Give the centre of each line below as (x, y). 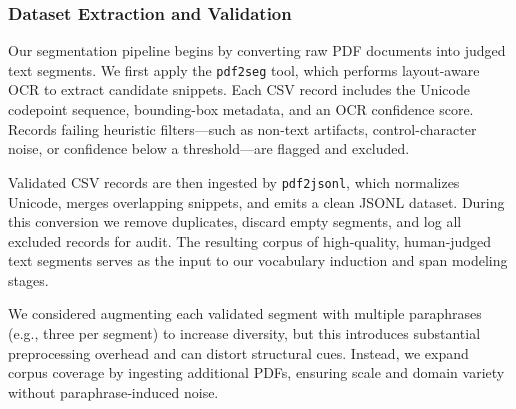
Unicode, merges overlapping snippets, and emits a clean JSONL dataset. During (256, 201)
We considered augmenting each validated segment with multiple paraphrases (245, 313)
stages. (28, 279)
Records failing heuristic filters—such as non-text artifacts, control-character (242, 128)
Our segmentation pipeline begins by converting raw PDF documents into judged (257, 50)
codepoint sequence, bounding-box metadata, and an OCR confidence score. (241, 109)
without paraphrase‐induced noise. (113, 391)
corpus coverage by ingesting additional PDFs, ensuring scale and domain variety (256, 372)
